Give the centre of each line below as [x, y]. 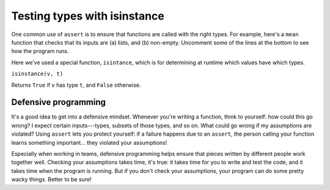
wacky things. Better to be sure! [51, 180]
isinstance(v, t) [37, 74]
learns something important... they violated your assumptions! [89, 142]
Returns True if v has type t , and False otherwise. [76, 85]
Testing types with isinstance [88, 16]
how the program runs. [40, 51]
